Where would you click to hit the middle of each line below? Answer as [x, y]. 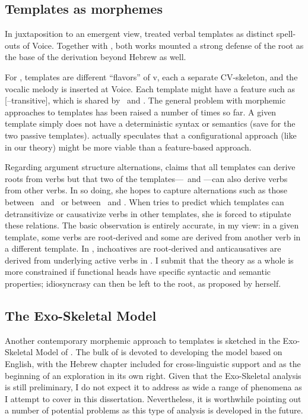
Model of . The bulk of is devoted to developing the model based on [159, 352]
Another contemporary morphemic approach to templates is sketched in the [142, 340]
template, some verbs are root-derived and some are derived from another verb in [153, 236]
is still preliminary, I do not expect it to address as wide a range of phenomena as [153, 387]
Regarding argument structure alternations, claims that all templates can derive [150, 167]
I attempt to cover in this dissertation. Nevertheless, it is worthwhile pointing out [153, 398]
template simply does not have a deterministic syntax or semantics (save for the [150, 123]
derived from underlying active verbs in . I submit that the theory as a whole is [149, 260]
